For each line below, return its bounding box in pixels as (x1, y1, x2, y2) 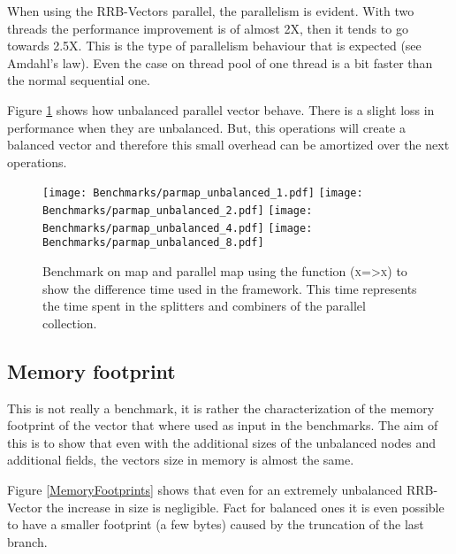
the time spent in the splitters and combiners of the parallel (42, 296, 366, 315)
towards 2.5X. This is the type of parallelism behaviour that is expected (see (7, 36, 422, 55)
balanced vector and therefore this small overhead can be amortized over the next (7, 135, 450, 154)
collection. (42, 313, 97, 332)
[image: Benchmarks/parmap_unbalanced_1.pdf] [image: (42, 187, 363, 200)
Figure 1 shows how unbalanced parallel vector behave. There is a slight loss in (7, 100, 435, 119)
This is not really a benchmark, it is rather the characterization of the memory (7, 398, 435, 417)
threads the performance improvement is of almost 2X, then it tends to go (7, 19, 408, 37)
